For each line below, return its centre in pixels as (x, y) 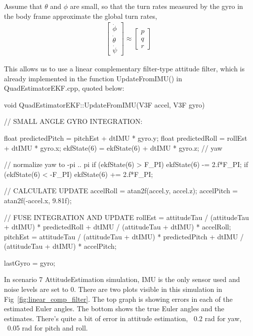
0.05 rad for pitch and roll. (47, 328)
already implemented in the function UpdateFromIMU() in (93, 78)
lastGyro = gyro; (30, 262)
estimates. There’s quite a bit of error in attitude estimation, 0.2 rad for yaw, (123, 318)
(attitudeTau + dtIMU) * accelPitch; (60, 246)
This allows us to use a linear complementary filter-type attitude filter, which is (125, 68)
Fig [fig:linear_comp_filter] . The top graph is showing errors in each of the (118, 299)
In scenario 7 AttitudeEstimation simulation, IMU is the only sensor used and (122, 279)
